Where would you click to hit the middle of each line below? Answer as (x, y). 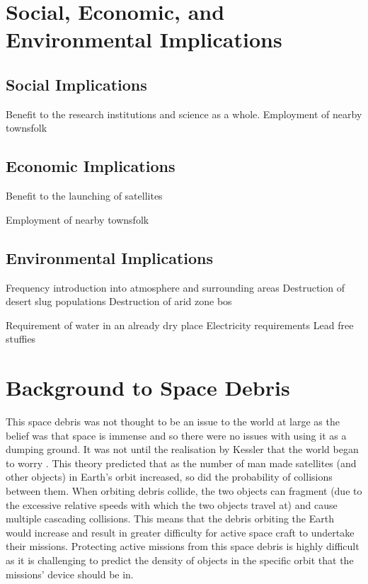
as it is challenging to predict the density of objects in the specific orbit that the (180, 560)
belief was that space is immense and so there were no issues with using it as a (176, 435)
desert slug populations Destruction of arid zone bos (119, 301)
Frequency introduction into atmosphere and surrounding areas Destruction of (175, 287)
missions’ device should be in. (70, 574)
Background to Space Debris (148, 388)
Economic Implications (91, 166)
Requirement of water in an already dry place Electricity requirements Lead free (180, 325)
